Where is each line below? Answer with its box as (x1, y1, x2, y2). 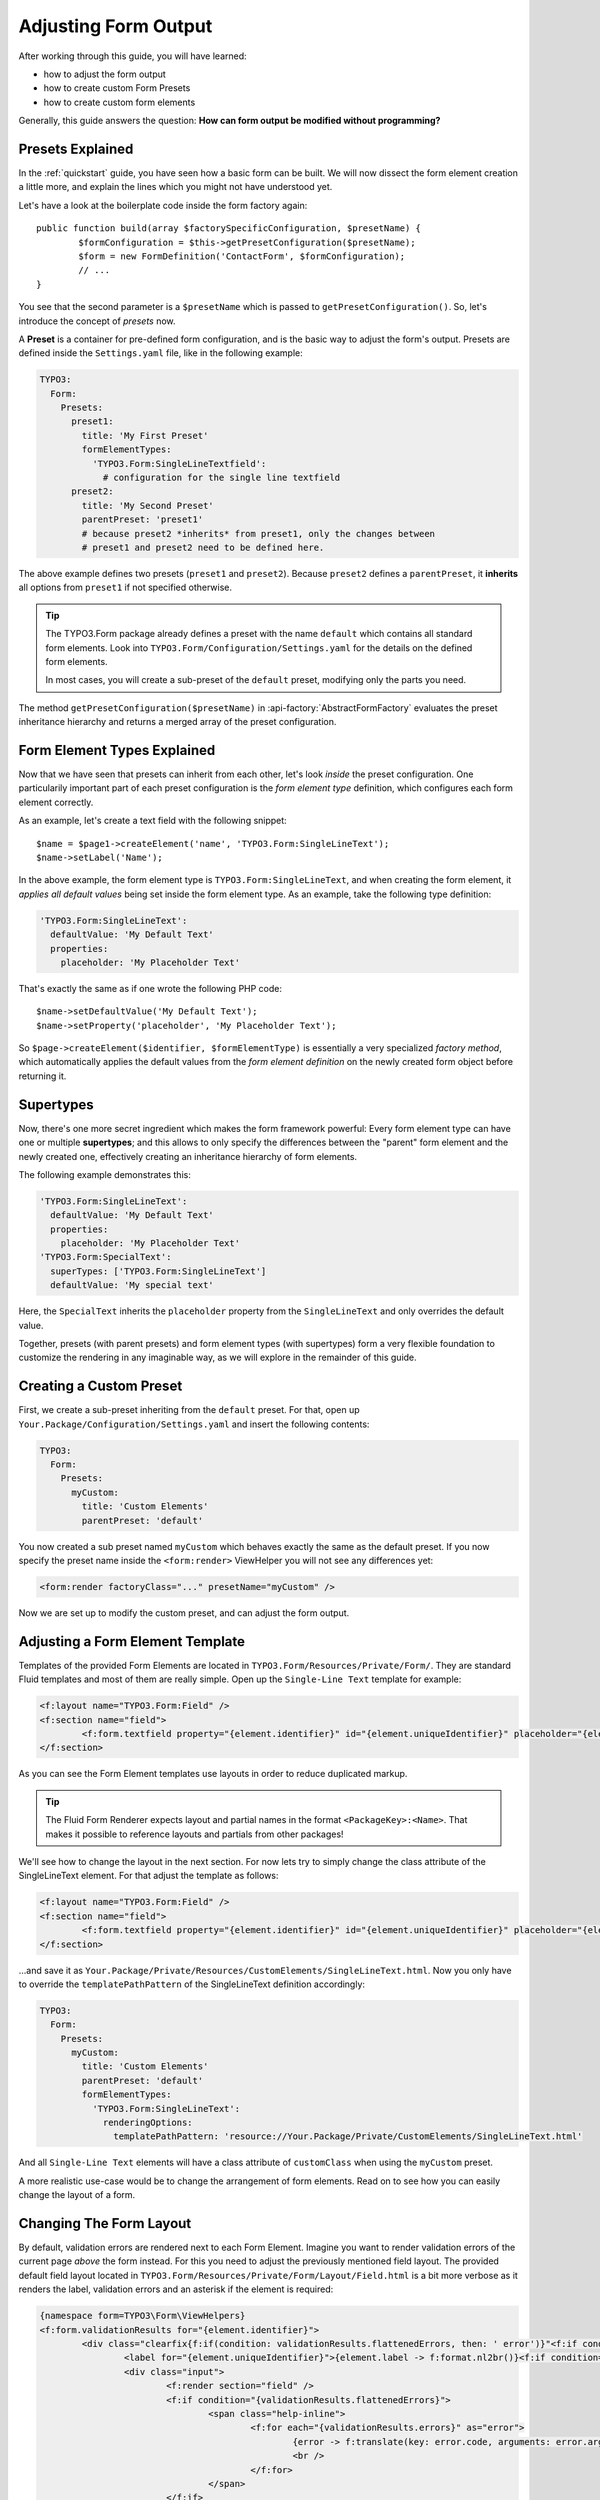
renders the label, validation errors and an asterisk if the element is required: (18, 2283, 334, 2295)
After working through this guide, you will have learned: (18, 50, 247, 62)
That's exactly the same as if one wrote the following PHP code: (18, 982, 283, 994)
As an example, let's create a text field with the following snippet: (18, 815, 287, 827)
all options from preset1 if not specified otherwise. (18, 581, 232, 594)
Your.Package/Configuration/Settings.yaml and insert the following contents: (18, 1418, 370, 1430)
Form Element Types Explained (18, 741, 216, 759)
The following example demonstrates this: (18, 1168, 192, 1180)
